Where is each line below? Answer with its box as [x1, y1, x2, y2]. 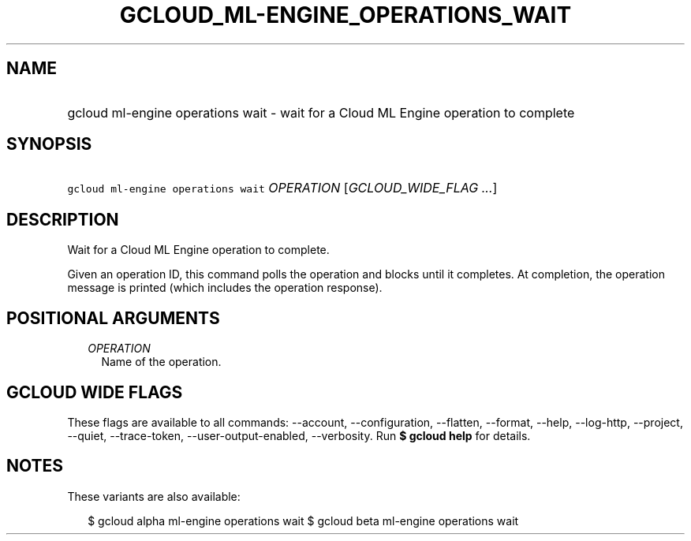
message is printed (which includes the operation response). [67, 281, 383, 295]
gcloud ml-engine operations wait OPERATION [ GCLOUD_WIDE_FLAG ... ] [67, 180, 498, 196]
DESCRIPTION [6, 209, 119, 229]
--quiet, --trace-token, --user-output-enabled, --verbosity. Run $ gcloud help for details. [67, 428, 531, 442]
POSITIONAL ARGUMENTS [6, 308, 220, 328]
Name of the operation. [101, 355, 222, 369]
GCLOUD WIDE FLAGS [6, 382, 183, 402]
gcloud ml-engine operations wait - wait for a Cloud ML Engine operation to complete [67, 104, 575, 121]
